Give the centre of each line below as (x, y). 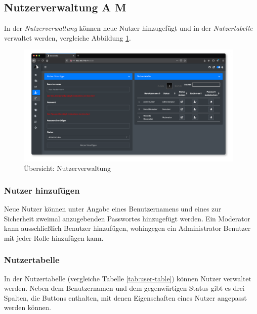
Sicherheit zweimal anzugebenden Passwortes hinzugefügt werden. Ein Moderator (127, 218)
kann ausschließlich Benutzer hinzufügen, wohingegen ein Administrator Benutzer (127, 228)
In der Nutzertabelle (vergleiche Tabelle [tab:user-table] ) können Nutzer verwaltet (128, 278)
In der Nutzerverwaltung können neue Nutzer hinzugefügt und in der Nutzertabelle (128, 28)
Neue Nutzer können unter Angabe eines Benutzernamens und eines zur (113, 209)
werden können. (28, 307)
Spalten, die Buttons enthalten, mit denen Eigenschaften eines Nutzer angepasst (126, 297)
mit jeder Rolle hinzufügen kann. (54, 237)
